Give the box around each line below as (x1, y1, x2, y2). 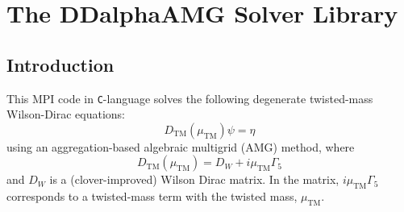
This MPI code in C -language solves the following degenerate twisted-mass (6, 89, 373, 106)
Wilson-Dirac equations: (6, 106, 126, 123)
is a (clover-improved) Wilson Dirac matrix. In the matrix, (49, 171, 339, 188)
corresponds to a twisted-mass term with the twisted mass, (6, 188, 298, 205)
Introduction (6, 52, 115, 77)
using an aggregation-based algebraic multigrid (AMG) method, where (6, 138, 355, 155)
